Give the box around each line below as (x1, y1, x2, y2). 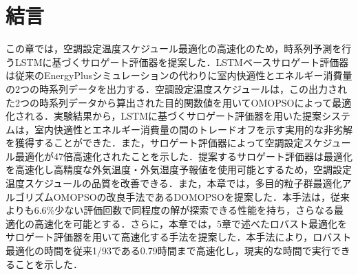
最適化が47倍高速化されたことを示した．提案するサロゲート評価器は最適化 (14, 148, 352, 163)
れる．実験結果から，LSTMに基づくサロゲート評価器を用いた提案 (24, 109, 322, 123)
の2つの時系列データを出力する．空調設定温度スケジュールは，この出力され (6, 81, 348, 96)
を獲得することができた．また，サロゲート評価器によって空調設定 (6, 135, 304, 150)
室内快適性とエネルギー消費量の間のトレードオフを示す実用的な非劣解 (34, 122, 352, 136)
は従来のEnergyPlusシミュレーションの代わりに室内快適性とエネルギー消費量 (6, 68, 352, 82)
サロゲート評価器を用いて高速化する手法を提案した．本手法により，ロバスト (6, 230, 352, 244)
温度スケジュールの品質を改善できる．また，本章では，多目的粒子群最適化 (6, 176, 342, 190)
